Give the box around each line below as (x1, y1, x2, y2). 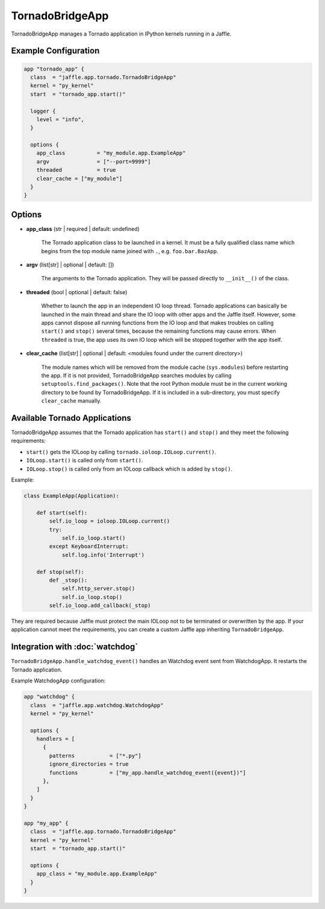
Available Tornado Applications (11, 413, 132, 423)
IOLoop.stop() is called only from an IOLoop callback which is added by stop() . (26, 465, 233, 473)
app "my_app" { (23, 820, 69, 826)
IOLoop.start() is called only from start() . (26, 457, 143, 464)
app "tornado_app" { (23, 65, 84, 72)
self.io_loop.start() (61, 534, 126, 541)
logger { (30, 107, 56, 115)
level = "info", (36, 116, 84, 123)
